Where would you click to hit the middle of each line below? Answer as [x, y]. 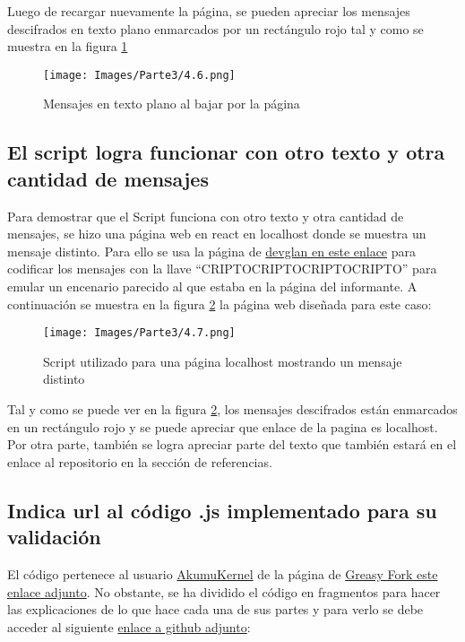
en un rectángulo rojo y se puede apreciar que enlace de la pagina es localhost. [223, 426]
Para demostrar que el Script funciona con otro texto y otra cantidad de [206, 216]
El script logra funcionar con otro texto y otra [226, 152]
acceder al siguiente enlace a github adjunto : [129, 626]
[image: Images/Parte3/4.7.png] [139, 333]
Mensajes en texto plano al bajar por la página [172, 104]
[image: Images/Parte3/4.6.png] [139, 75]
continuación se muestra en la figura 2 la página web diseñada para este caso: [220, 304]
